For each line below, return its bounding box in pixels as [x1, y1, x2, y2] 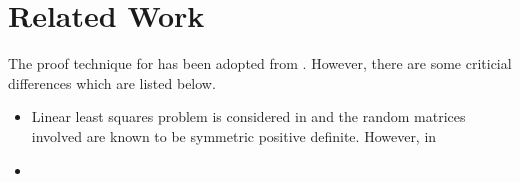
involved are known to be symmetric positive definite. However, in [31, 125, 437, 146]
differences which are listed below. [8, 72, 216, 93]
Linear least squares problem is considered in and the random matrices [31, 106, 466, 127]
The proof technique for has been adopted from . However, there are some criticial [8, 53, 512, 74]
